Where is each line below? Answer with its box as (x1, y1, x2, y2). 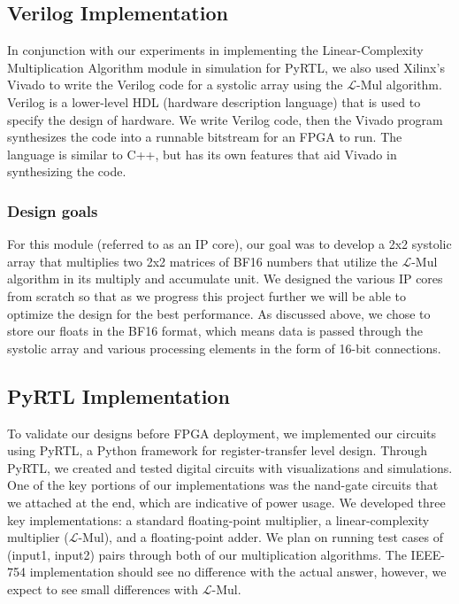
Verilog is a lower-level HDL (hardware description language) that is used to (7, 92, 421, 111)
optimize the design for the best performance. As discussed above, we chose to (7, 304, 431, 322)
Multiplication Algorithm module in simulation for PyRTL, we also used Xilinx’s (7, 58, 445, 76)
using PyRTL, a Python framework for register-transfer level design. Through (7, 441, 428, 460)
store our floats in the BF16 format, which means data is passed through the (7, 321, 423, 340)
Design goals (7, 199, 98, 221)
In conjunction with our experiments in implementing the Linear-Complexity (7, 41, 424, 59)
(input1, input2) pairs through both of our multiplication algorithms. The (7, 545, 407, 563)
